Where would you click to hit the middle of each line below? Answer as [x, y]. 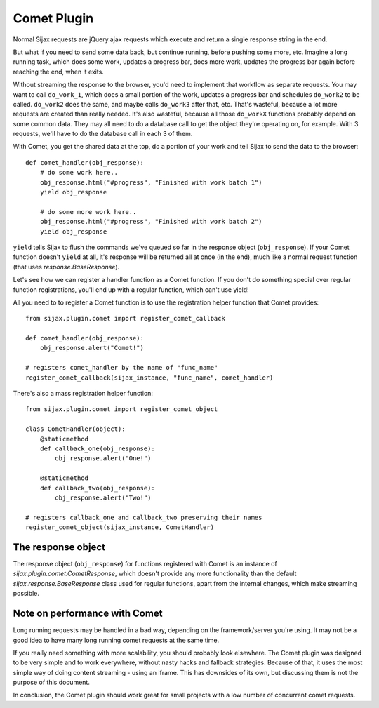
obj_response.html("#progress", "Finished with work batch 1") [151, 182]
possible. [26, 594]
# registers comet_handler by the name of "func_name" [122, 368]
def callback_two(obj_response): [98, 488]
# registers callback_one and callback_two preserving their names [144, 517]
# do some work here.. [79, 173]
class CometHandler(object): [75, 429]
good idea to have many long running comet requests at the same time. [116, 640]
